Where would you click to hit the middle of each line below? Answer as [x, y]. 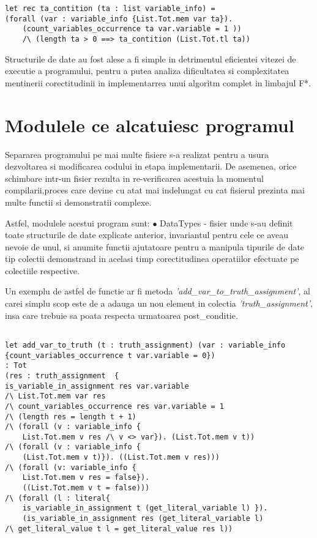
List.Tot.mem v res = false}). [86, 478]
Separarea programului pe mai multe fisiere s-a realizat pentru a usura [137, 154]
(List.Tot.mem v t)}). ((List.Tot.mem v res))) [121, 458]
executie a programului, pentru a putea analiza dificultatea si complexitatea [147, 71]
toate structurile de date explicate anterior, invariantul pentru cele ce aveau [147, 235]
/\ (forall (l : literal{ [58, 498]
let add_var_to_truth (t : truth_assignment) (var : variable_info [145, 345]
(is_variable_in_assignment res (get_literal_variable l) [143, 519]
